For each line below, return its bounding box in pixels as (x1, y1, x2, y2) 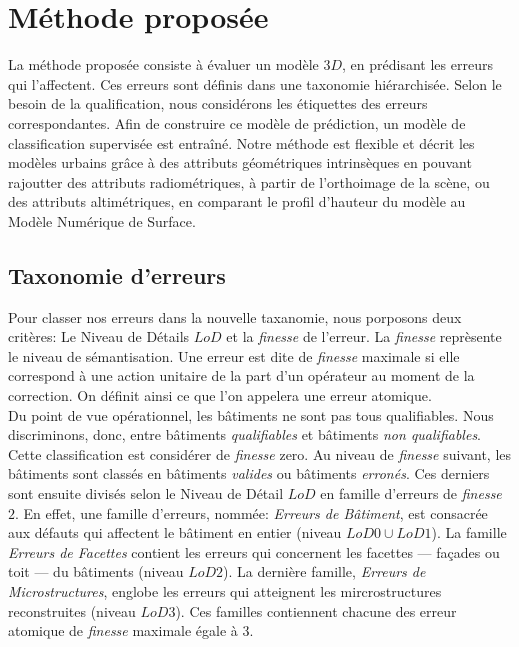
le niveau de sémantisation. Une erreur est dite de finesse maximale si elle (8, 345, 460, 366)
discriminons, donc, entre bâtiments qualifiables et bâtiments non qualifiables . (8, 424, 482, 445)
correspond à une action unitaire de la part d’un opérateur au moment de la (8, 365, 475, 386)
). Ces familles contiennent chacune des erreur (175, 600, 457, 621)
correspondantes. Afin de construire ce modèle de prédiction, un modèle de (8, 112, 466, 133)
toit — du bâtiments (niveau (8, 561, 184, 582)
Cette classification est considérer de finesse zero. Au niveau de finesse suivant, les (8, 443, 512, 464)
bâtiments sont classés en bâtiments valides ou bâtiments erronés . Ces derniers (8, 463, 490, 484)
